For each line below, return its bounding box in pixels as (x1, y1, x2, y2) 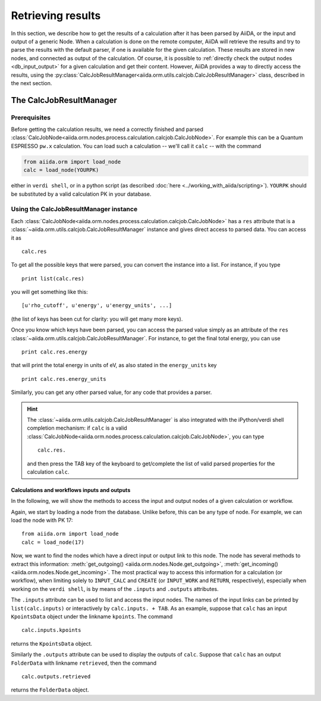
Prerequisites (11, 113, 51, 121)
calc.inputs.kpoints (21, 627, 81, 634)
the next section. (11, 79, 52, 86)
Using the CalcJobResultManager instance (11, 205, 138, 214)
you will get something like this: (11, 289, 89, 296)
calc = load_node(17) (21, 539, 84, 546)
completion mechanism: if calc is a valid (27, 424, 127, 431)
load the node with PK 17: (11, 517, 73, 524)
